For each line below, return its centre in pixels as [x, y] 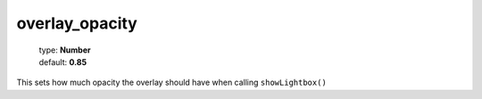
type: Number [65, 50]
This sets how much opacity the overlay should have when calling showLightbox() [172, 82]
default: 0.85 [63, 62]
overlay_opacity [77, 23]
